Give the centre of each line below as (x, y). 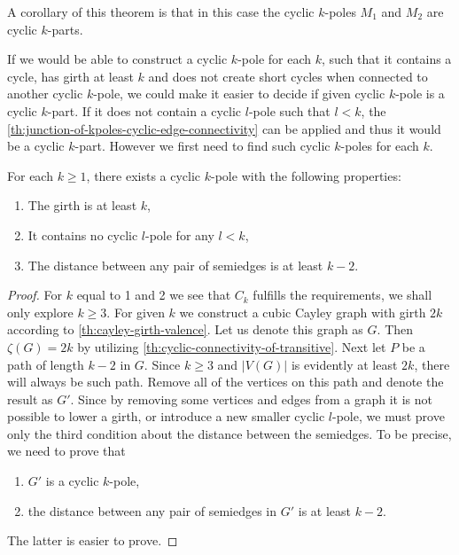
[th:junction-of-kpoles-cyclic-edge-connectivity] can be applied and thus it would (224, 128)
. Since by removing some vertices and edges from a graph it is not (251, 399)
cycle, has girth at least (70, 76)
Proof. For (35, 295)
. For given (136, 312)
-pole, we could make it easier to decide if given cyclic (239, 94)
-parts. (65, 29)
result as (30, 399)
